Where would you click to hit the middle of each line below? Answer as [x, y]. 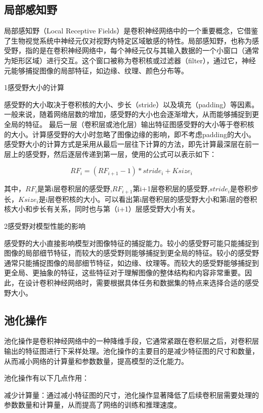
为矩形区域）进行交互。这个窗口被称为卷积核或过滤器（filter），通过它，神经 [130, 60]
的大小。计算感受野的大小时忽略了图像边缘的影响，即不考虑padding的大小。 [130, 134]
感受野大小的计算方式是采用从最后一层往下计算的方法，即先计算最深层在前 [128, 144]
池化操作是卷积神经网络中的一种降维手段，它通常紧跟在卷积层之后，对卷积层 [131, 341]
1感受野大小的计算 [34, 87]
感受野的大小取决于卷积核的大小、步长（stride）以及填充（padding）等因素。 [131, 104]
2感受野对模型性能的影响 [45, 225]
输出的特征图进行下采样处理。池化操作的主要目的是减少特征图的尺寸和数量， [131, 350]
